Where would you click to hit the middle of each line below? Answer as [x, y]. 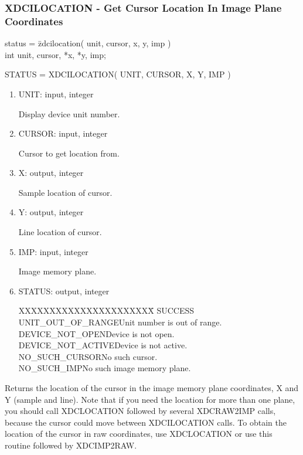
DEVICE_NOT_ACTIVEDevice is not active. [103, 345]
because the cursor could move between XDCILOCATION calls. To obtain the [146, 422]
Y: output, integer [51, 212]
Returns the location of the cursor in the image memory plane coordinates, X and [152, 388]
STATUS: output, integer [64, 291]
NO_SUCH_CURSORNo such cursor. [88, 356]
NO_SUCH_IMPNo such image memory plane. [105, 368]
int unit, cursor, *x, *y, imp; [55, 54]
